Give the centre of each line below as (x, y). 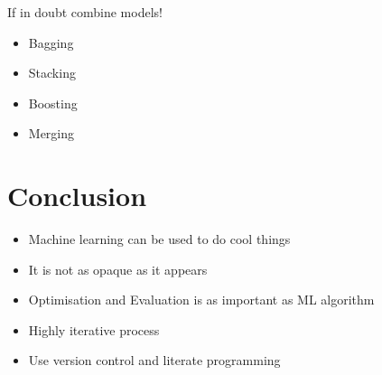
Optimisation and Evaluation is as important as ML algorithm (201, 300)
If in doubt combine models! (85, 12)
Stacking (52, 73)
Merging (51, 133)
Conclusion (77, 196)
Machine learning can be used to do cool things (159, 239)
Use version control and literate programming (154, 360)
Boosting (53, 103)
